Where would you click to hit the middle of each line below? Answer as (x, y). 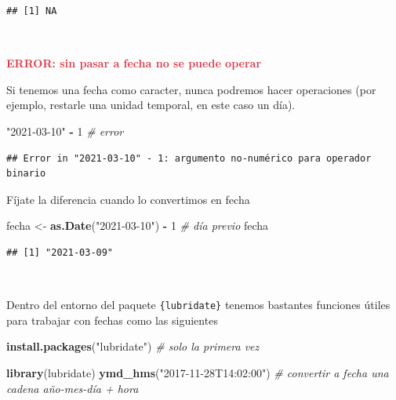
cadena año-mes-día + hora (73, 388)
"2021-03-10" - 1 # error (65, 131)
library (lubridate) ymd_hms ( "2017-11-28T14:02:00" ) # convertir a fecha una (198, 372)
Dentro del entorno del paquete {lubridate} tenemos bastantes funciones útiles (198, 305)
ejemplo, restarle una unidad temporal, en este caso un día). (151, 105)
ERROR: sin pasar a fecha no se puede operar (134, 63)
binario (26, 174)
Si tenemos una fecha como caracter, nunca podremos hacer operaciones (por (191, 89)
